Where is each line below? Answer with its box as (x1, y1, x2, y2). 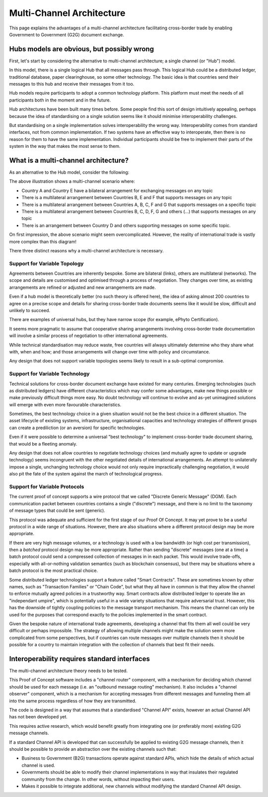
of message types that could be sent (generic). (9, 508, 105, 514)
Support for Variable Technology (9, 370, 90, 377)
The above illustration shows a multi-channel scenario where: (9, 178, 135, 184)
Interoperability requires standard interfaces (9, 655, 150, 663)
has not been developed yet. (9, 714, 68, 720)
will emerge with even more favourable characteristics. (9, 401, 122, 408)
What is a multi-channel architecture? (9, 156, 129, 164)
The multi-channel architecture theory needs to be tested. (9, 668, 128, 674)
